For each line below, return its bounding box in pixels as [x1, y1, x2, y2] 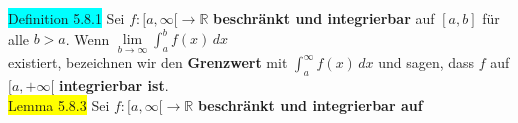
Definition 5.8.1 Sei [8, 8, 125, 28]
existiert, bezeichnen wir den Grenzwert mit [8, 52, 288, 73]
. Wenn [65, 28, 110, 49]
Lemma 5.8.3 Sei [8, 94, 110, 115]
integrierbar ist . [59, 75, 169, 96]
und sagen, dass [378, 52, 475, 73]
